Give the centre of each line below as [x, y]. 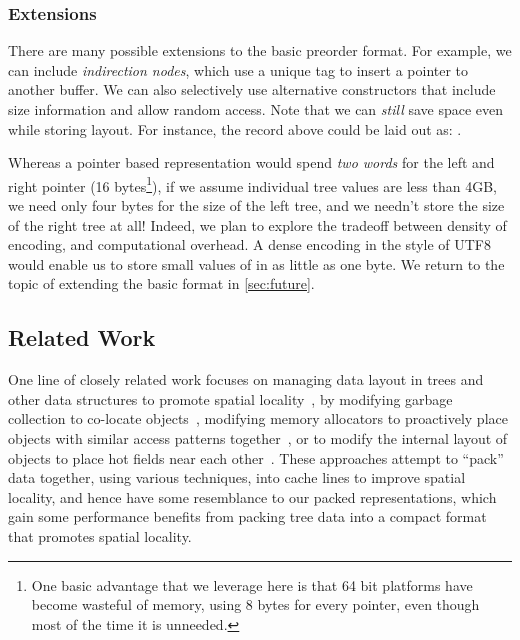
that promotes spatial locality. [100, 535]
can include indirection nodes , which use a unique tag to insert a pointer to [238, 69]
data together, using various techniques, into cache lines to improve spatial [237, 477]
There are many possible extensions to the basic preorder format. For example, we [260, 50]
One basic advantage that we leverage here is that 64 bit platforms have [252, 584]
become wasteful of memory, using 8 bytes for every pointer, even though [255, 604]
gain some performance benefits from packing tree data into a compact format [247, 516]
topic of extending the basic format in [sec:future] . [161, 283]
